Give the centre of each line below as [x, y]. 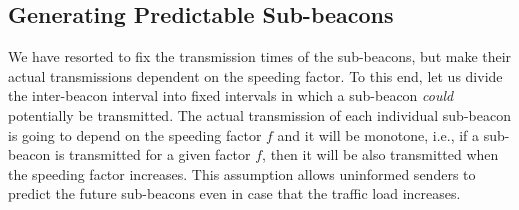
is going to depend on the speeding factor [135, 134]
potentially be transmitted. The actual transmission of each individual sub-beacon [259, 114]
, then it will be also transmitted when [380, 154]
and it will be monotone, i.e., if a [378, 134]
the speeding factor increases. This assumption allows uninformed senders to [242, 173]
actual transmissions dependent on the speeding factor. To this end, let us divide [255, 75]
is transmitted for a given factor [153, 154]
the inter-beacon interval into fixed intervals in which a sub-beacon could [231, 95]
